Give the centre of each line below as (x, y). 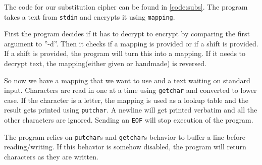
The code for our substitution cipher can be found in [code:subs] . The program (126, 7)
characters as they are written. (51, 157)
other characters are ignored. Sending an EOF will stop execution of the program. (129, 120)
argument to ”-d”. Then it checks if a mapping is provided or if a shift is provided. (131, 43)
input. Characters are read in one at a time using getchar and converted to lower (130, 90)
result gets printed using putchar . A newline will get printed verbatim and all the (131, 110)
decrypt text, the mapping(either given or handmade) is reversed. (105, 63)
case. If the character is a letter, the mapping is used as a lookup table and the (126, 100)
